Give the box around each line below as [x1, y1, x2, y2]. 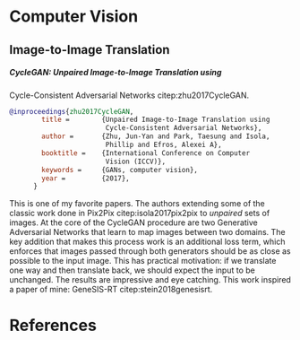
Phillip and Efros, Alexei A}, [105, 141, 222, 150]
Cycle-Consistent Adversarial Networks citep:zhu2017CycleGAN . [9, 90, 250, 100]
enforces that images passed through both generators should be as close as [9, 246, 291, 257]
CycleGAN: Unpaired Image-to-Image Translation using [9, 67, 222, 78]
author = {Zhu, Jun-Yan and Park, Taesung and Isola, [41, 132, 270, 141]
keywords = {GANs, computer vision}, [41, 165, 199, 174]
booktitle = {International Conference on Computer [41, 148, 251, 158]
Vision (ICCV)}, [105, 157, 167, 166]
